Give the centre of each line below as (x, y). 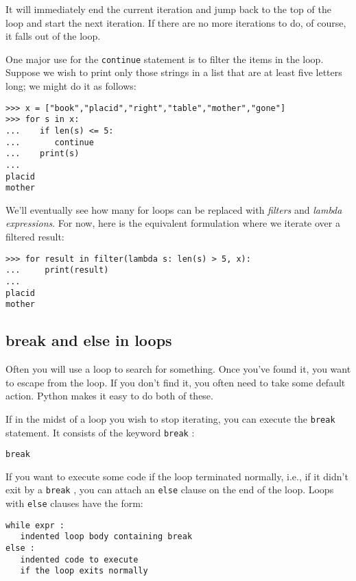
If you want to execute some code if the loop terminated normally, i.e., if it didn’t (177, 476)
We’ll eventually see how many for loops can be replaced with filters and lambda (174, 209)
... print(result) (57, 270)
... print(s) (43, 154)
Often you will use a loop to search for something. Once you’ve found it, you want (178, 369)
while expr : (35, 525)
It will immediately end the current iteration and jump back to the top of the (168, 9)
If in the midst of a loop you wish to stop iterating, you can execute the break (170, 418)
